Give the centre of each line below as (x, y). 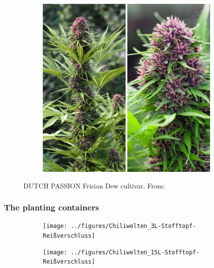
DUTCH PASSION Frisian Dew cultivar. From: (94, 185)
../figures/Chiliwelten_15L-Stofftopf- (135, 252)
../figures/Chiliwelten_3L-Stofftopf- (133, 226)
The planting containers (52, 207)
